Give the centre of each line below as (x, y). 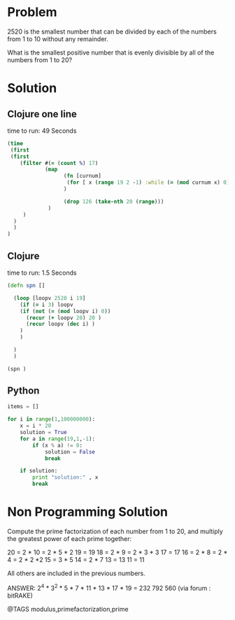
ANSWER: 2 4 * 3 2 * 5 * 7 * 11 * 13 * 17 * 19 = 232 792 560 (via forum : (109, 587)
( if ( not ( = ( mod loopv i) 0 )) (65, 311)
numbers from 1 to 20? (40, 59)
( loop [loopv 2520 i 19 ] (50, 298)
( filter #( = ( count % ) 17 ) (59, 163)
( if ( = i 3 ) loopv (47, 305)
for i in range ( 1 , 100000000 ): (51, 419)
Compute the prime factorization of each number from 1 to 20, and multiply (115, 531)
